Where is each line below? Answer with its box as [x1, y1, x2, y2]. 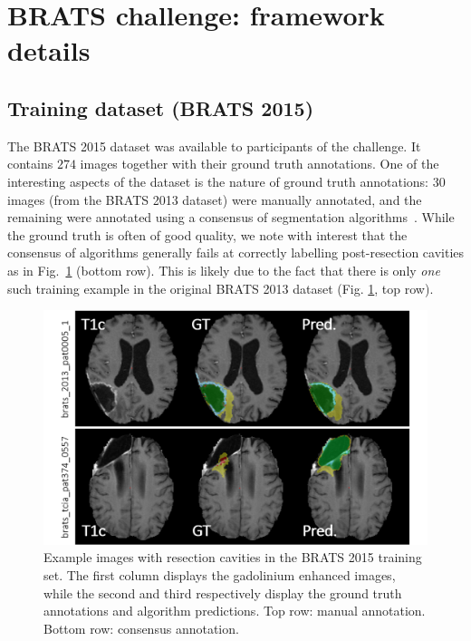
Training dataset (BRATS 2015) [7, 93, 314, 121]
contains [7, 154, 53, 173]
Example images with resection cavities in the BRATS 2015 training [43, 548, 422, 567]
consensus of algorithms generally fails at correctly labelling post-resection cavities [7, 243, 465, 262]
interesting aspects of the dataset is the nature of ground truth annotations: [7, 171, 428, 190]
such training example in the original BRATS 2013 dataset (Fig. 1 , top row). [7, 278, 434, 297]
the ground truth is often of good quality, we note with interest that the [7, 225, 408, 244]
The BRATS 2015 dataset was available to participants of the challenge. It [7, 136, 421, 155]
